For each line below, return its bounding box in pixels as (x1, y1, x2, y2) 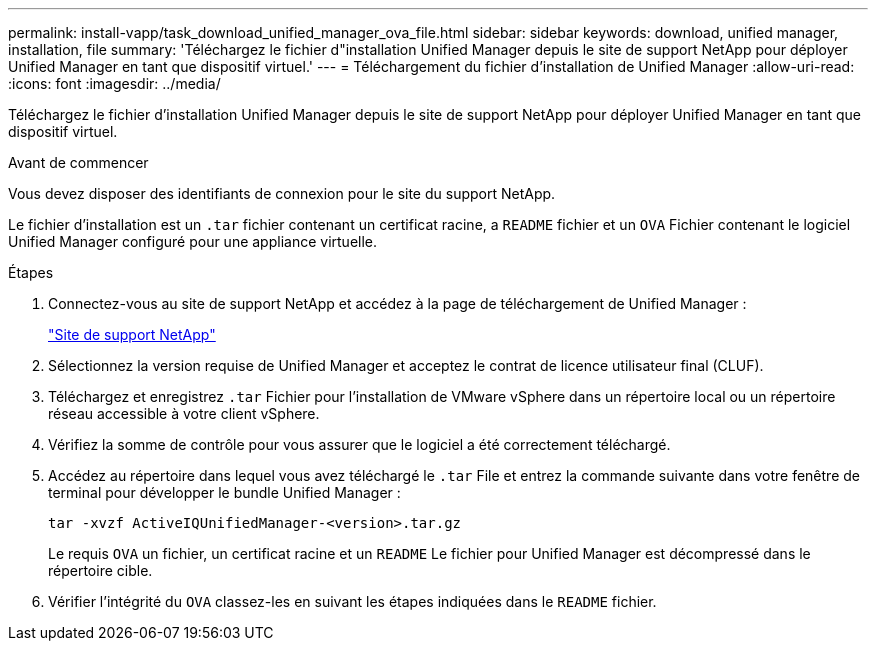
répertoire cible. (48, 562, 153, 579)
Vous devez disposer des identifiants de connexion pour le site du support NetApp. (8, 185, 556, 202)
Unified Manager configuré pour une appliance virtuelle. (8, 233, 378, 250)
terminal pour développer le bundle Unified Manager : (48, 484, 401, 501)
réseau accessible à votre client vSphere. (48, 405, 320, 422)
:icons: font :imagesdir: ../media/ (8, 75, 221, 92)
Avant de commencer (8, 154, 149, 171)
